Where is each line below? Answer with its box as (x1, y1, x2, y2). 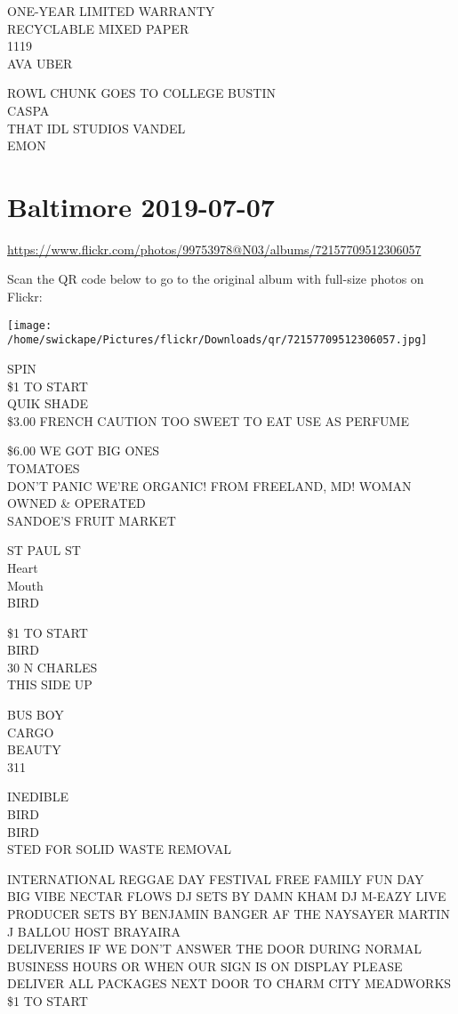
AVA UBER (7, 53, 73, 72)
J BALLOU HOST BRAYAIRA (7, 921, 181, 940)
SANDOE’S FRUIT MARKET (7, 511, 176, 529)
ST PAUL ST (7, 541, 81, 559)
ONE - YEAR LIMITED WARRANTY (7, 2, 215, 20)
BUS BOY (7, 705, 64, 724)
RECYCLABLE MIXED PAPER (7, 19, 189, 37)
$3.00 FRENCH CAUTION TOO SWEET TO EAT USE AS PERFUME (7, 411, 409, 430)
